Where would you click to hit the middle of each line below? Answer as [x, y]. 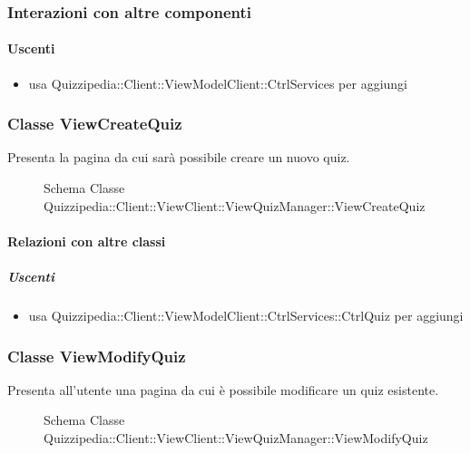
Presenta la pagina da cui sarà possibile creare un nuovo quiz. [179, 157]
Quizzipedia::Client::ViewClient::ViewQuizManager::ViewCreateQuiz [235, 205]
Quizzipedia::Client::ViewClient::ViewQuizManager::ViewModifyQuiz [236, 437]
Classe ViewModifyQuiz [97, 356]
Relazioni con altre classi [87, 241]
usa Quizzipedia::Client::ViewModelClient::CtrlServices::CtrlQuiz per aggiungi [246, 315]
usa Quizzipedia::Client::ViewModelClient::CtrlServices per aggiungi [218, 83]
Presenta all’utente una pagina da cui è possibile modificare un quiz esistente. [223, 389]
